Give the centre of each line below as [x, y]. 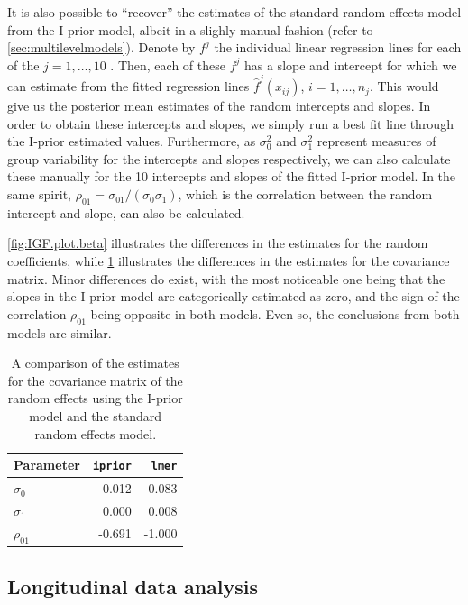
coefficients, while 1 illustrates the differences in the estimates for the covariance [229, 261]
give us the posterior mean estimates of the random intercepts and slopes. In [219, 106]
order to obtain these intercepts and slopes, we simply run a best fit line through [230, 123]
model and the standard [96, 416]
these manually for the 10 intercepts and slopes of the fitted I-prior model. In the [232, 176]
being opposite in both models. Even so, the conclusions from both [275, 313]
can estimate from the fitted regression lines [128, 86]
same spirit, [39, 194]
